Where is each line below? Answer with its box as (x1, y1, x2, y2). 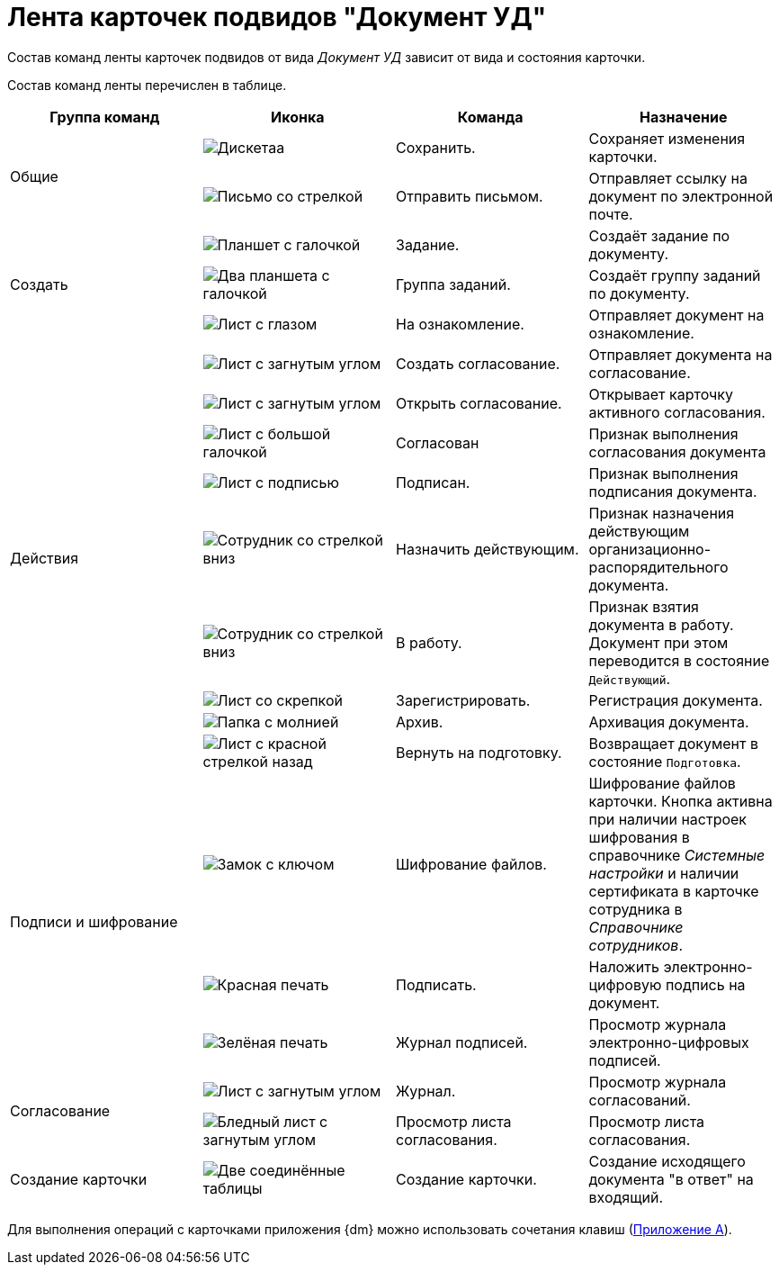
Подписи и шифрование (10, 912, 178, 931)
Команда (457, 107, 524, 126)
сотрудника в (588, 899, 683, 918)
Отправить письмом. (396, 186, 543, 205)
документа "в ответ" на (588, 1169, 754, 1188)
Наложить (588, 957, 659, 976)
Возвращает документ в (588, 734, 758, 753)
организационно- (588, 539, 712, 558)
